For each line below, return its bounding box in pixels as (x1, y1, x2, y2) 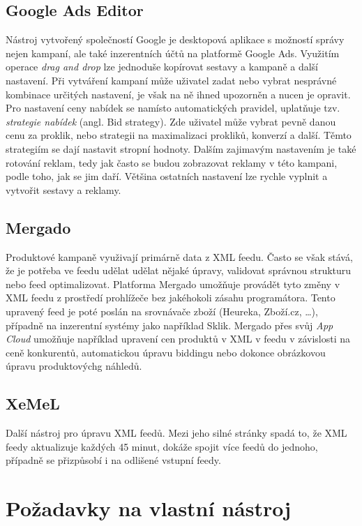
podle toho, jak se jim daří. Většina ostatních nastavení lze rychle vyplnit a (6, 169, 328, 183)
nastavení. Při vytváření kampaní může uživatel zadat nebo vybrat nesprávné (6, 73, 337, 87)
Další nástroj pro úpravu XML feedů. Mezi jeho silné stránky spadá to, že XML (6, 426, 347, 440)
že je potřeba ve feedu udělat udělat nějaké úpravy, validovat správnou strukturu (6, 263, 352, 278)
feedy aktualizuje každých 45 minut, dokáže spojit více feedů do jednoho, (6, 439, 318, 453)
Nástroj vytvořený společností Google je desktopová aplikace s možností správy (6, 32, 345, 47)
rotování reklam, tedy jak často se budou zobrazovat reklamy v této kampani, (6, 155, 338, 170)
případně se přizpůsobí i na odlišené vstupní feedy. (6, 453, 221, 467)
